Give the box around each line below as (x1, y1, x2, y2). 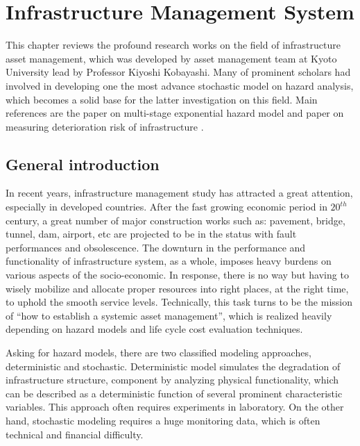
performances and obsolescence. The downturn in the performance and (6, 240, 306, 254)
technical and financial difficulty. (6, 427, 144, 441)
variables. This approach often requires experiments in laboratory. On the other (6, 399, 344, 414)
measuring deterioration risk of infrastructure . (6, 119, 204, 133)
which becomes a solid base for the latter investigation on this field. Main (6, 92, 318, 106)
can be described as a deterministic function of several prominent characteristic (6, 386, 343, 400)
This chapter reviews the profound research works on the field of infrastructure (6, 38, 341, 52)
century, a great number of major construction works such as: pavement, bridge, (6, 213, 345, 227)
